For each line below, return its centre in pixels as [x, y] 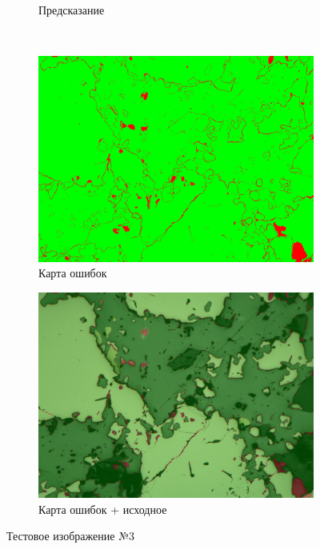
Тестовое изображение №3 [70, 536]
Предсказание [72, 10]
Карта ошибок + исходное [103, 509]
